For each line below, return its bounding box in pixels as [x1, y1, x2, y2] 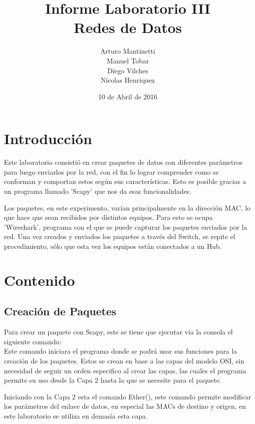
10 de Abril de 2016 [98, 91, 158, 101]
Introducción [4, 128, 92, 149]
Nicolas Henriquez [100, 75, 155, 85]
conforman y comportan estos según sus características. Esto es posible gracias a [4, 176, 246, 186]
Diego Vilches [107, 65, 148, 75]
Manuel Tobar [106, 55, 149, 65]
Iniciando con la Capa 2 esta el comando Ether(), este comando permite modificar [4, 391, 252, 401]
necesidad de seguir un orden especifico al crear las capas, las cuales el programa [4, 365, 246, 375]
